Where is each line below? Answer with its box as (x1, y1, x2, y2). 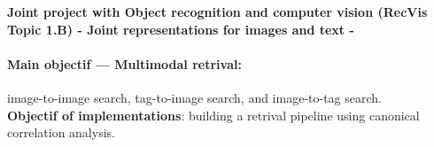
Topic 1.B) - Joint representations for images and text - (7, 19, 354, 38)
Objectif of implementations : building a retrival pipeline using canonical (7, 105, 420, 124)
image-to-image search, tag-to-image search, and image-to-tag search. (7, 88, 382, 106)
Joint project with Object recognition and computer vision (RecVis (7, 3, 428, 20)
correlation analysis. (7, 123, 115, 142)
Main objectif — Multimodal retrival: (7, 54, 242, 73)
